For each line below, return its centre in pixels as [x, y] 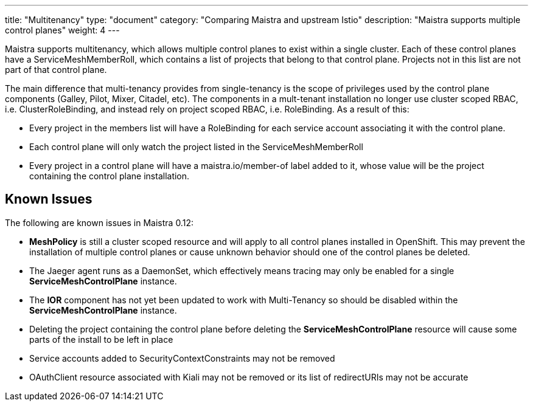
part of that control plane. [56, 70]
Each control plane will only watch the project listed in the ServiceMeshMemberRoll [196, 147]
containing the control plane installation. [110, 176]
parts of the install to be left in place [101, 339]
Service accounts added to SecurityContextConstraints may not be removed [182, 358]
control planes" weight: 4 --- [62, 30]
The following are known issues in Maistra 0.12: [99, 222]
